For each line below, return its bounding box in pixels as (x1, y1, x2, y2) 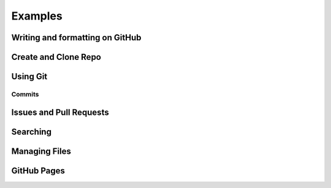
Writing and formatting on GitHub (11, 32, 142, 43)
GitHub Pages (11, 165, 66, 176)
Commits (11, 90, 39, 98)
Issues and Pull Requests (11, 107, 110, 117)
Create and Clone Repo (11, 52, 101, 62)
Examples (11, 9, 63, 23)
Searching (11, 126, 52, 137)
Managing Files (11, 146, 72, 156)
